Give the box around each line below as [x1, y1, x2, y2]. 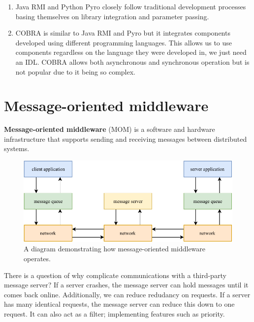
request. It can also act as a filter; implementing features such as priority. [4, 309, 225, 319]
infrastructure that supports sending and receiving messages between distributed [4, 133, 247, 144]
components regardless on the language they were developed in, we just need [15, 47, 247, 57]
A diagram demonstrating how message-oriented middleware [24, 243, 206, 254]
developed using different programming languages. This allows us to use [15, 37, 232, 47]
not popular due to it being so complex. [15, 66, 135, 77]
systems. [4, 143, 30, 154]
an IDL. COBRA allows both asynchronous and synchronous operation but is [15, 56, 250, 67]
